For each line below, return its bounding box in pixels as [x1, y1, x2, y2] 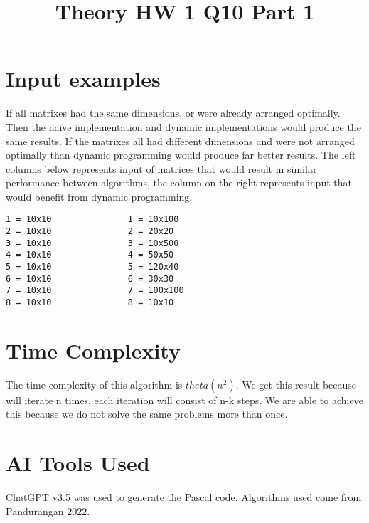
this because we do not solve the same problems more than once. [6, 406, 288, 421]
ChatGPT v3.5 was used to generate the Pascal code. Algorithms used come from [6, 490, 362, 504]
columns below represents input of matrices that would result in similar [6, 161, 317, 176]
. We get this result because [235, 376, 357, 391]
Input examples [6, 64, 161, 93]
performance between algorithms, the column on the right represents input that [6, 175, 352, 190]
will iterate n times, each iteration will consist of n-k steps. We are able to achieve [6, 392, 363, 407]
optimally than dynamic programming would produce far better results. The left [6, 147, 356, 162]
